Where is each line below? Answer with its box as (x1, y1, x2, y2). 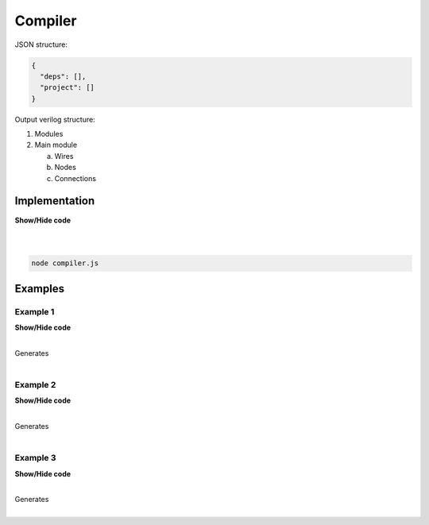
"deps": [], (40, 71, 87, 81)
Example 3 (14, 453, 56, 464)
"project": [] (40, 83, 95, 92)
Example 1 (14, 306, 55, 317)
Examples (14, 282, 65, 295)
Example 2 (14, 380, 56, 390)
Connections (54, 173, 97, 183)
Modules (34, 129, 64, 139)
